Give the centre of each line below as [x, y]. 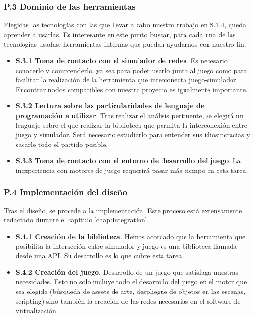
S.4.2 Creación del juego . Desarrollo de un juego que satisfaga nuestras [127, 272]
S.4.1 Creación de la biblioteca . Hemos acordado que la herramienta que [130, 236]
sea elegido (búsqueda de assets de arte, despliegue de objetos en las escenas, [130, 291]
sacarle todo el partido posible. [62, 144]
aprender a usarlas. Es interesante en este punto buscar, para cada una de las [120, 34]
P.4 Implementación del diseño [66, 192]
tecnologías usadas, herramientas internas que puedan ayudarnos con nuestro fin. [125, 44]
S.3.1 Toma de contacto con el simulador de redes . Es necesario [121, 60]
